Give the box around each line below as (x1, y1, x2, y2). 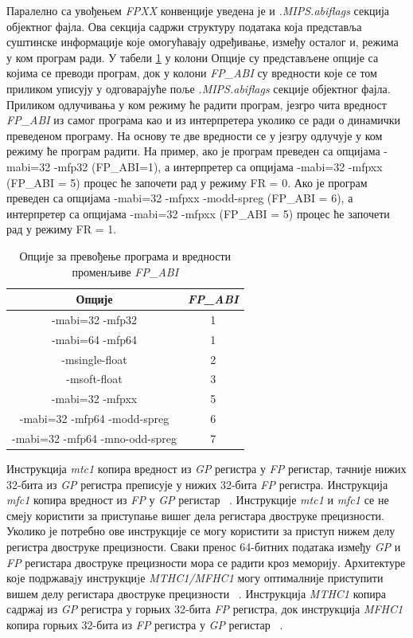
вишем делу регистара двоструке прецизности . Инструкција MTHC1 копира (6, 585, 386, 601)
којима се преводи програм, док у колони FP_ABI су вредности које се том (6, 65, 377, 81)
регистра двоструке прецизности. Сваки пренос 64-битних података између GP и (6, 538, 401, 555)
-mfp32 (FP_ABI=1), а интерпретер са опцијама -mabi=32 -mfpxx (53, 158, 383, 174)
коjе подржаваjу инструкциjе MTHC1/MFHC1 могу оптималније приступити (6, 570, 384, 586)
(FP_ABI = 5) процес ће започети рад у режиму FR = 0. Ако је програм (6, 174, 368, 190)
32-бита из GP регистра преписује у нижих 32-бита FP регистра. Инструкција (6, 476, 388, 492)
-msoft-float (66, 370, 123, 387)
